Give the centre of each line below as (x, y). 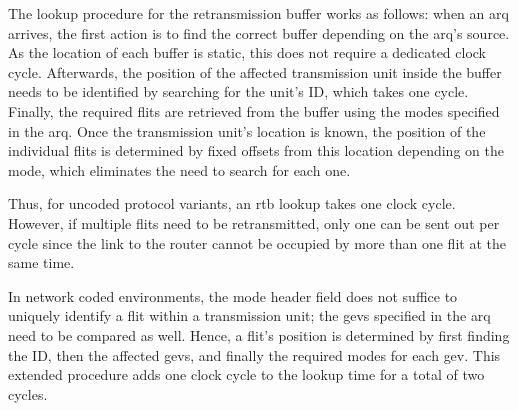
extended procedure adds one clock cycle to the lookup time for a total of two (246, 374)
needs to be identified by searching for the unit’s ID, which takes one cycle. (238, 91)
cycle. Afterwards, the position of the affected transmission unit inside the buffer (255, 71)
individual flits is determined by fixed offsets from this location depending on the (256, 150)
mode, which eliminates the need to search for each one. (179, 169)
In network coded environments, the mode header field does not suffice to (233, 295)
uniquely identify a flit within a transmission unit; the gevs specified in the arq (249, 315)
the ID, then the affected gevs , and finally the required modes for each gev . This (254, 354)
